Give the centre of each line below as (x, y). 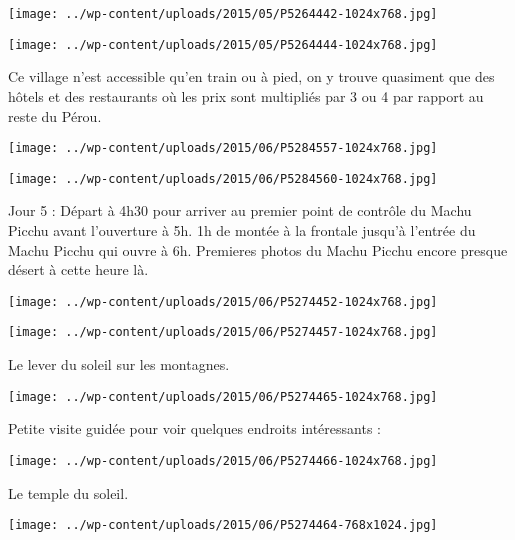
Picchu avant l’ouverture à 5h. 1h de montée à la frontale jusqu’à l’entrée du (242, 230)
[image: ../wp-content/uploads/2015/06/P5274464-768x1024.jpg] (223, 525)
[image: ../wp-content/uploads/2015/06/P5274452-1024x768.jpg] (223, 301)
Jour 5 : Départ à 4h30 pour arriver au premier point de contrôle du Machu (240, 210)
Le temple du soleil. (68, 492)
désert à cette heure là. (78, 269)
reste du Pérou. (55, 115)
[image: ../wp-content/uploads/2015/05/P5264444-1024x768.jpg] (223, 44)
